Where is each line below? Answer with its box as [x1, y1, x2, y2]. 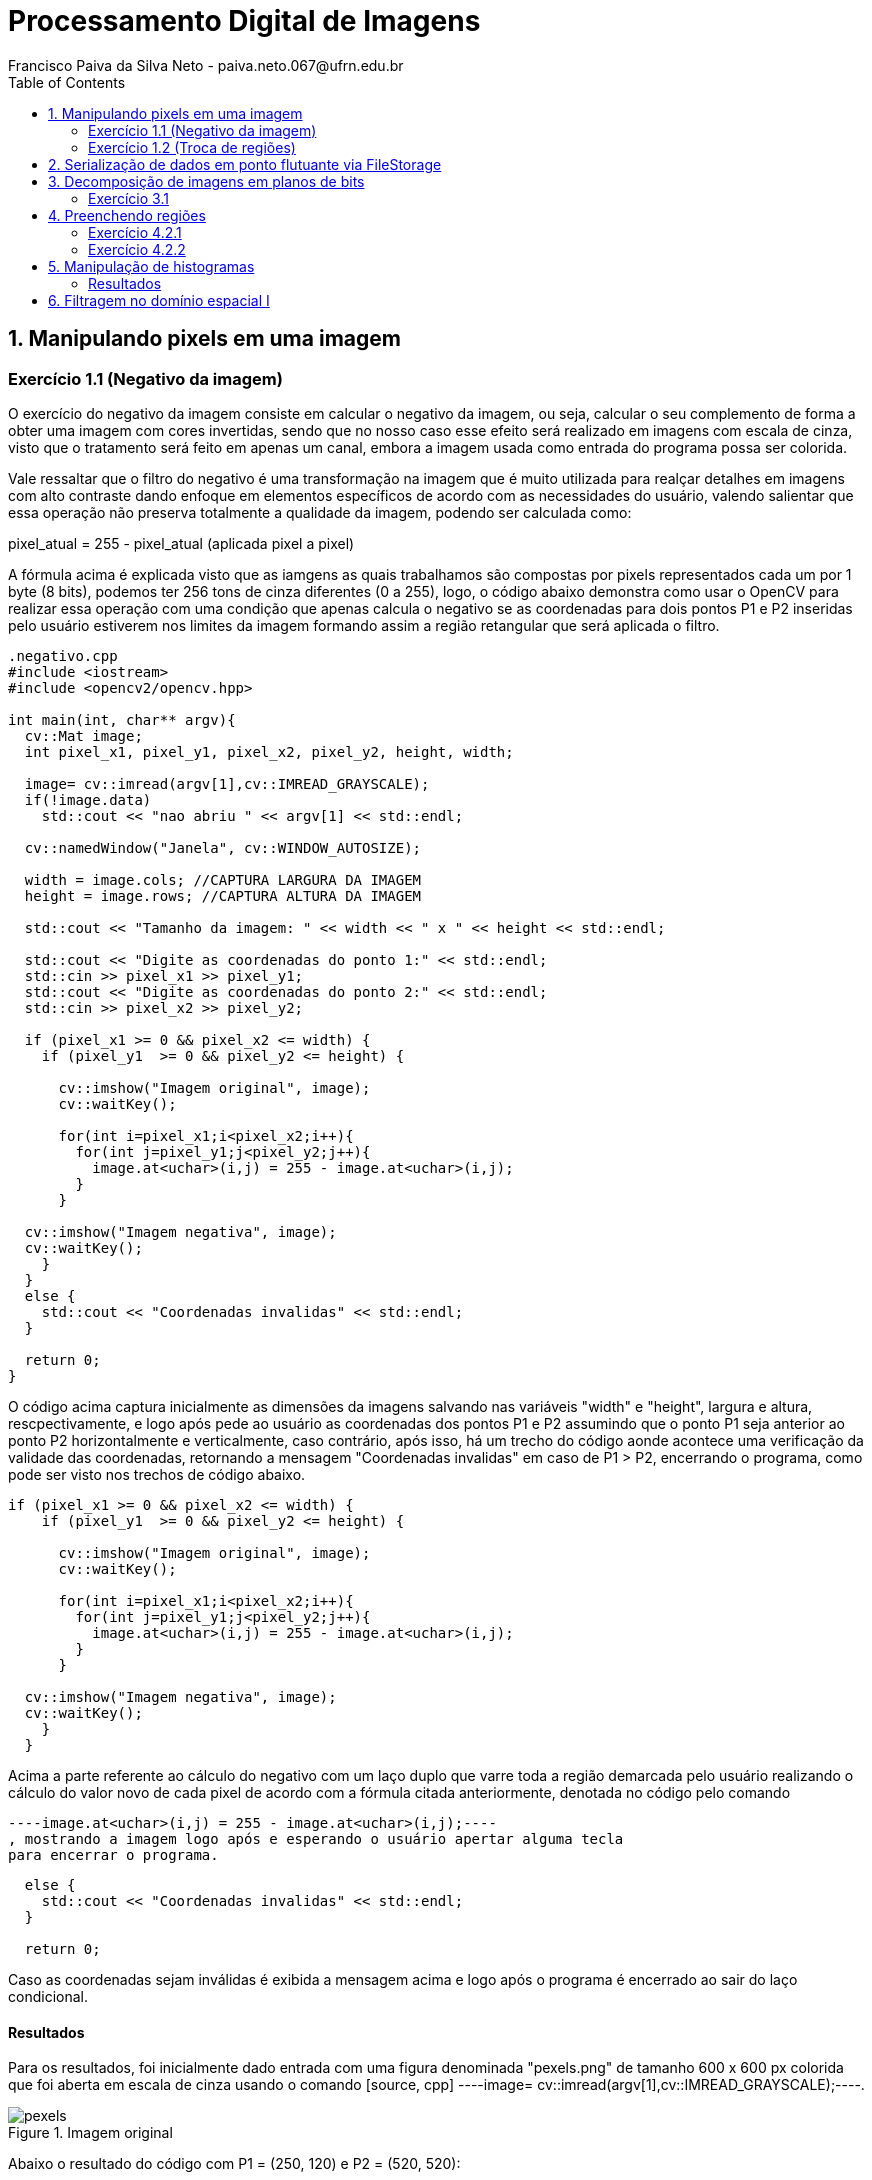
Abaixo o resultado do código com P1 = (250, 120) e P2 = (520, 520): [8, 2155, 461, 2173]
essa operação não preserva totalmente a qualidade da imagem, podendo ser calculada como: [8, 503, 632, 521]
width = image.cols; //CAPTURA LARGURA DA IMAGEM [24, 871, 422, 888]
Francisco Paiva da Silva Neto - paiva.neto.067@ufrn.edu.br [8, 56, 404, 74]
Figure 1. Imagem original [8, 2124, 173, 2142]
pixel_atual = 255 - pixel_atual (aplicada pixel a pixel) [8, 534, 355, 552]
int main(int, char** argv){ [8, 711, 236, 728]
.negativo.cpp [8, 647, 118, 664]
